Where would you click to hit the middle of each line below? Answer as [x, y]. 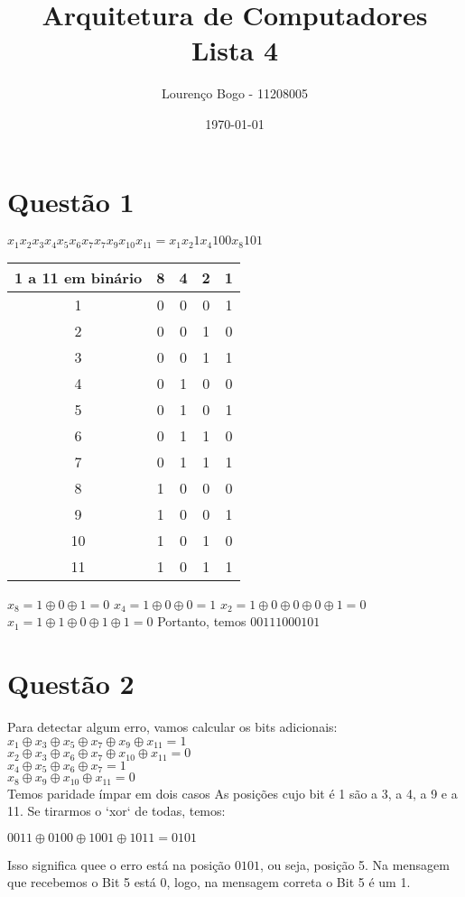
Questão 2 [71, 684]
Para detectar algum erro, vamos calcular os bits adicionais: [172, 727]
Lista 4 [234, 50]
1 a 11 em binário [79, 277]
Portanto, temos [202, 621]
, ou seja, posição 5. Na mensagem [355, 864]
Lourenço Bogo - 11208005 [235, 93]
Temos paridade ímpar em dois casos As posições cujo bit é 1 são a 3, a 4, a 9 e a [232, 793]
